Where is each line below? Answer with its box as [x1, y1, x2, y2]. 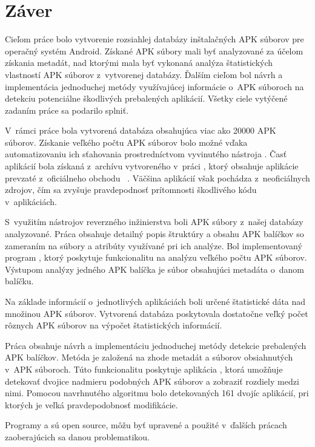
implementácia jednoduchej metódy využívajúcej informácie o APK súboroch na [5, 80, 304, 93]
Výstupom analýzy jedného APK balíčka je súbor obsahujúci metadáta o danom [5, 263, 305, 275]
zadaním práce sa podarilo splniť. [5, 103, 129, 116]
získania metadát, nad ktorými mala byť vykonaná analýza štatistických [5, 56, 273, 69]
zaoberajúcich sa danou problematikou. [5, 430, 150, 443]
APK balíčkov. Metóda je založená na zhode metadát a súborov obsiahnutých [5, 351, 293, 364]
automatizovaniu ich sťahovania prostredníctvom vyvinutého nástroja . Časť [5, 148, 287, 160]
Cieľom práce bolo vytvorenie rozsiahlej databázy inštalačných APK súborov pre [5, 33, 304, 45]
